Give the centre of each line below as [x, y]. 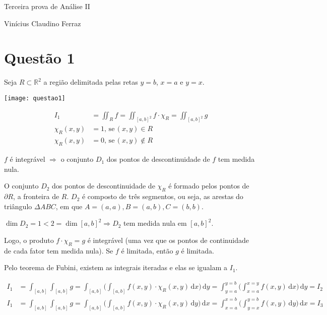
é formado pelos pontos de [209, 186]
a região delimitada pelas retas [91, 82]
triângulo [18, 206]
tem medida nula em [155, 223]
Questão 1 [40, 58]
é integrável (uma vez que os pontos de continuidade [168, 240]
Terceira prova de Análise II [47, 6]
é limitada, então [147, 250]
